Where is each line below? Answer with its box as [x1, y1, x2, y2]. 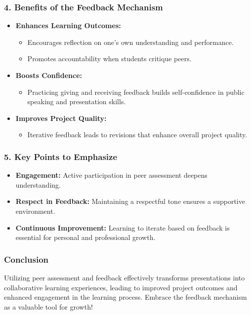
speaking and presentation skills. [27, 96, 126, 107]
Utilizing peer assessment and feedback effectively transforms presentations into [4, 272, 245, 282]
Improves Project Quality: [15, 113, 107, 123]
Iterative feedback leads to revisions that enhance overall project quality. [27, 129, 248, 140]
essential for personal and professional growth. [15, 232, 156, 242]
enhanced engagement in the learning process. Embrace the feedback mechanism [4, 292, 247, 302]
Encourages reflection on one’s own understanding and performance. [27, 37, 234, 47]
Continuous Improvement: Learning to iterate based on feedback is [15, 222, 230, 233]
